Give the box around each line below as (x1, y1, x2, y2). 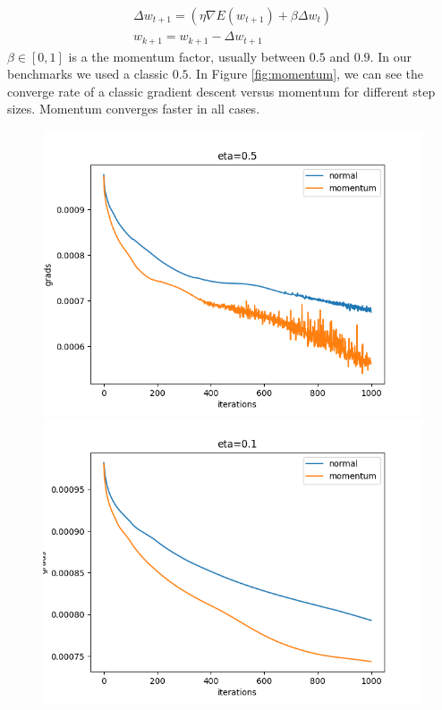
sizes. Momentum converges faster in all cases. (7, 99, 260, 118)
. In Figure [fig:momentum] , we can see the (188, 64, 423, 83)
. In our (370, 46, 412, 65)
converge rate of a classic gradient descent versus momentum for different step (7, 81, 436, 100)
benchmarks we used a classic (7, 64, 168, 83)
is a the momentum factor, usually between (68, 46, 306, 65)
